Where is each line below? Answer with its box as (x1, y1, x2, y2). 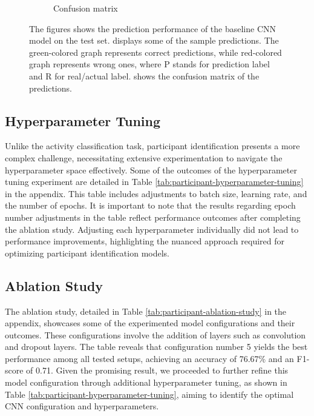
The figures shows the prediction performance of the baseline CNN (29, 22, 276, 35)
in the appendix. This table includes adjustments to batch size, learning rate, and (5, 187, 307, 200)
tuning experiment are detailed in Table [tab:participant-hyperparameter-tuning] (5, 175, 304, 188)
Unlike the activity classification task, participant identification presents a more (5, 139, 300, 152)
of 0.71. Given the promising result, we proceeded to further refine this (26, 364, 289, 377)
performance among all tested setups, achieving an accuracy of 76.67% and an (5, 352, 294, 364)
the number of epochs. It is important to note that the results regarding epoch (5, 199, 296, 212)
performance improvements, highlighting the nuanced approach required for (5, 235, 285, 247)
